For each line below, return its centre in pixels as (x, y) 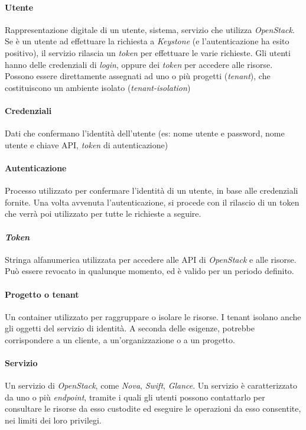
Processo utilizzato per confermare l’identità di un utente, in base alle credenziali (152, 190)
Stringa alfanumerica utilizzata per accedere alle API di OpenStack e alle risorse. (151, 259)
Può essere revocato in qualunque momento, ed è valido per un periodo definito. (149, 271)
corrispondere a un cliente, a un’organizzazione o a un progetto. (120, 339)
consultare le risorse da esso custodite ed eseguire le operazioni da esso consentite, (153, 408)
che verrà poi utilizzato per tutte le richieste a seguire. (103, 214)
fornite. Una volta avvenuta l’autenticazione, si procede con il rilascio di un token (152, 202)
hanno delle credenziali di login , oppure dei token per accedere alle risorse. (139, 64)
